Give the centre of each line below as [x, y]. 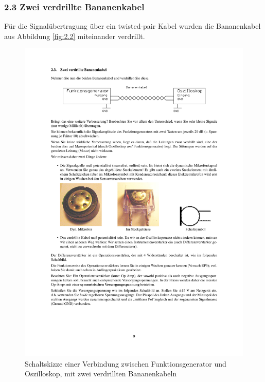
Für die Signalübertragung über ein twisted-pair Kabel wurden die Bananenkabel [132, 26]
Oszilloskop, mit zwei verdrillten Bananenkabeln [101, 374]
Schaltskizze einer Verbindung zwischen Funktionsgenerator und [126, 363]
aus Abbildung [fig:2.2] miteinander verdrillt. [75, 36]
